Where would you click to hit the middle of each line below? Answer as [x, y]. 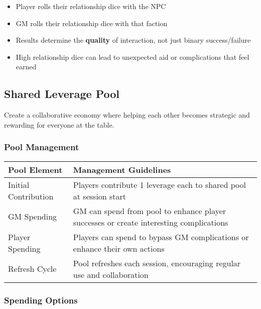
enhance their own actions [119, 248]
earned [26, 67]
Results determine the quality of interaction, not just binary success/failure [133, 40]
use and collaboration [111, 274]
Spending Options [41, 300]
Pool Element [35, 169]
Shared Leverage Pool [62, 94]
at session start [100, 196]
